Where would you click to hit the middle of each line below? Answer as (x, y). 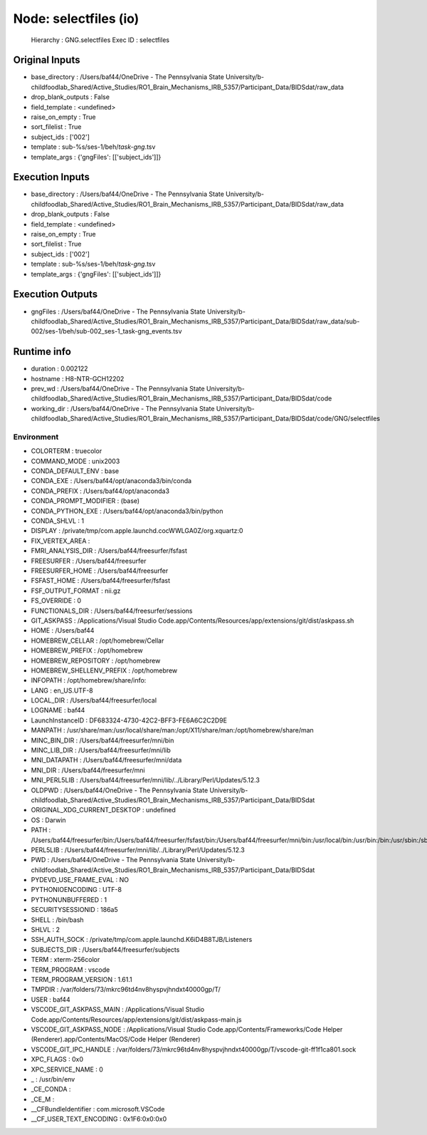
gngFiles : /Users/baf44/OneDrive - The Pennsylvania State (118, 311)
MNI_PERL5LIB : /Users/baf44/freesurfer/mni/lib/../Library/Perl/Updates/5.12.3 (145, 780)
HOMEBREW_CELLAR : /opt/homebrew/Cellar (97, 641)
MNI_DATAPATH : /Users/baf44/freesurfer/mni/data (106, 760)
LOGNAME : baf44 (58, 710)
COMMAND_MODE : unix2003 (75, 461)
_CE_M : (43, 1099)
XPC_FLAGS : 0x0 (57, 1059)
